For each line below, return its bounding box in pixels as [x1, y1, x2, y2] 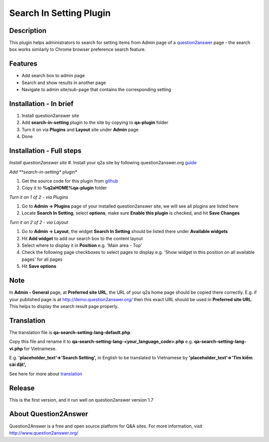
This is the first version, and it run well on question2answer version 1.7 [9, 397, 154, 403]
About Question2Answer [9, 410, 88, 418]
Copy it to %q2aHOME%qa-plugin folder [21, 185, 107, 191]
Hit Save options [21, 263, 57, 269]
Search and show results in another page [21, 80, 107, 86]
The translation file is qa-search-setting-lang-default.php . [9, 329, 132, 335]
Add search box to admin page [21, 73, 85, 79]
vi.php [9, 345, 23, 351]
